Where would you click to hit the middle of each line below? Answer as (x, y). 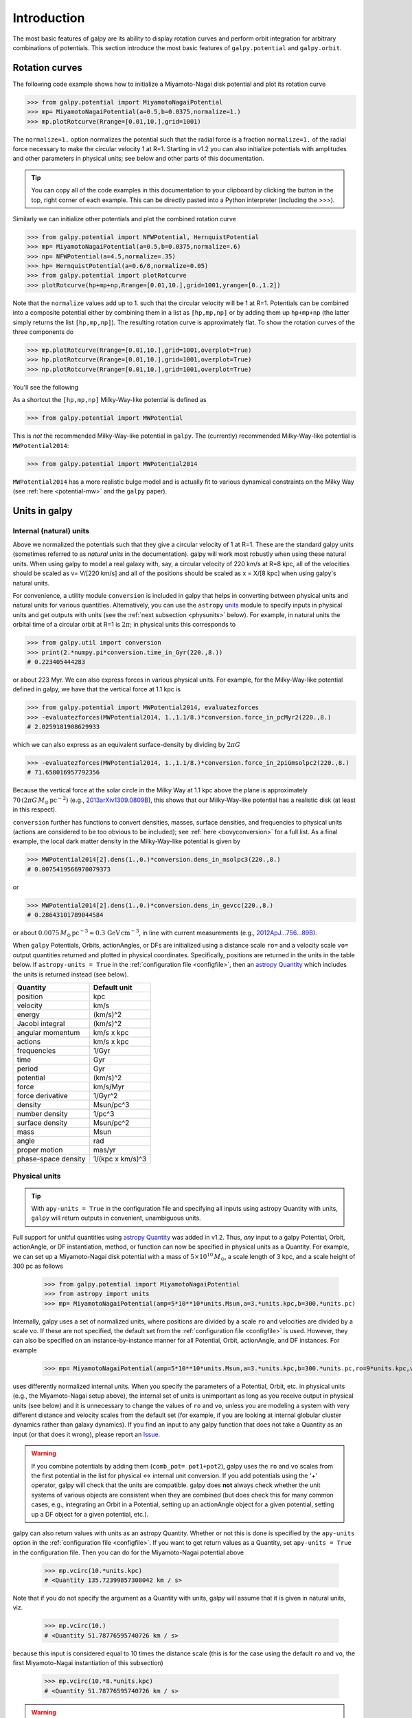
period (27, 1069)
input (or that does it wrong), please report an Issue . (87, 1434)
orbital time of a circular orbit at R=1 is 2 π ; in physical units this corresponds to (124, 625)
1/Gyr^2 (105, 1096)
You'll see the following (46, 387)
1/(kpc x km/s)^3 (120, 1159)
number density (42, 1114)
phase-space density (51, 1159)
